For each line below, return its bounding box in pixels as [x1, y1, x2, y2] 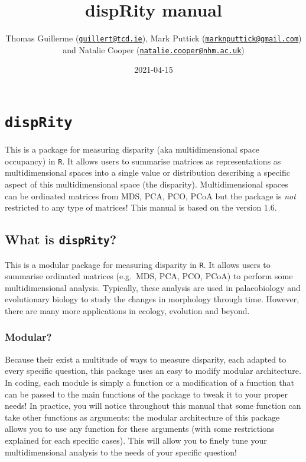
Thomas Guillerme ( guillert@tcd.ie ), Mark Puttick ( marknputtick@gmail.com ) [5, 32, 302, 44]
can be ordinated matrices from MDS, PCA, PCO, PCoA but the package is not [5, 189, 296, 202]
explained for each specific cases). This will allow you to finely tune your [5, 434, 267, 446]
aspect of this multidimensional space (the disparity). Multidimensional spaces [5, 177, 288, 190]
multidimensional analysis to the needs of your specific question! [5, 445, 237, 458]
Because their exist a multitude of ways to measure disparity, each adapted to [5, 353, 287, 365]
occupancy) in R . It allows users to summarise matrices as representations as [5, 154, 281, 167]
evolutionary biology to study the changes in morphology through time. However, [5, 293, 300, 305]
